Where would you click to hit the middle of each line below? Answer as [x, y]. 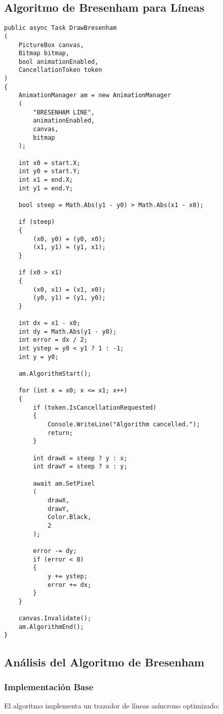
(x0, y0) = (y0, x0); [69, 239]
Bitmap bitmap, [44, 53]
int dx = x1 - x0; [49, 323]
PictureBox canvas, [51, 45]
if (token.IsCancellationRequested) [95, 407]
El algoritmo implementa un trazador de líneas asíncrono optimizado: [112, 706]
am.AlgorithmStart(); [55, 374]
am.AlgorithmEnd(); [51, 627]
